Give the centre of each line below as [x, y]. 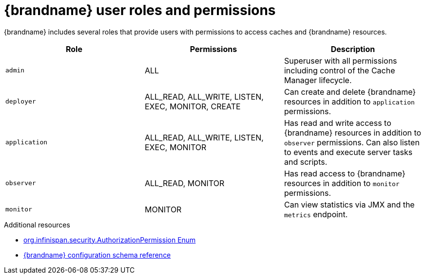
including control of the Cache [339, 70]
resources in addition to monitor [342, 183]
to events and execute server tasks [348, 152]
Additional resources [37, 225]
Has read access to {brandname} [345, 173]
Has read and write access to [338, 123]
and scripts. [306, 162]
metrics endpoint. [316, 214]
